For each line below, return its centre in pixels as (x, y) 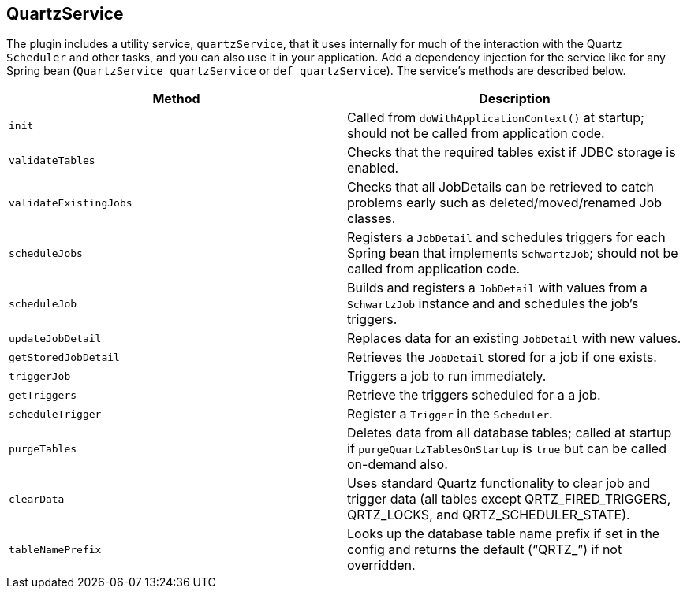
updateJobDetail (55, 338)
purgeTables (43, 448)
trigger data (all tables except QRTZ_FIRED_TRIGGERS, (509, 499)
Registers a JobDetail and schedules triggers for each (506, 238)
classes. (372, 219)
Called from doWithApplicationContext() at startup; (496, 118)
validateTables (52, 160)
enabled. (373, 168)
